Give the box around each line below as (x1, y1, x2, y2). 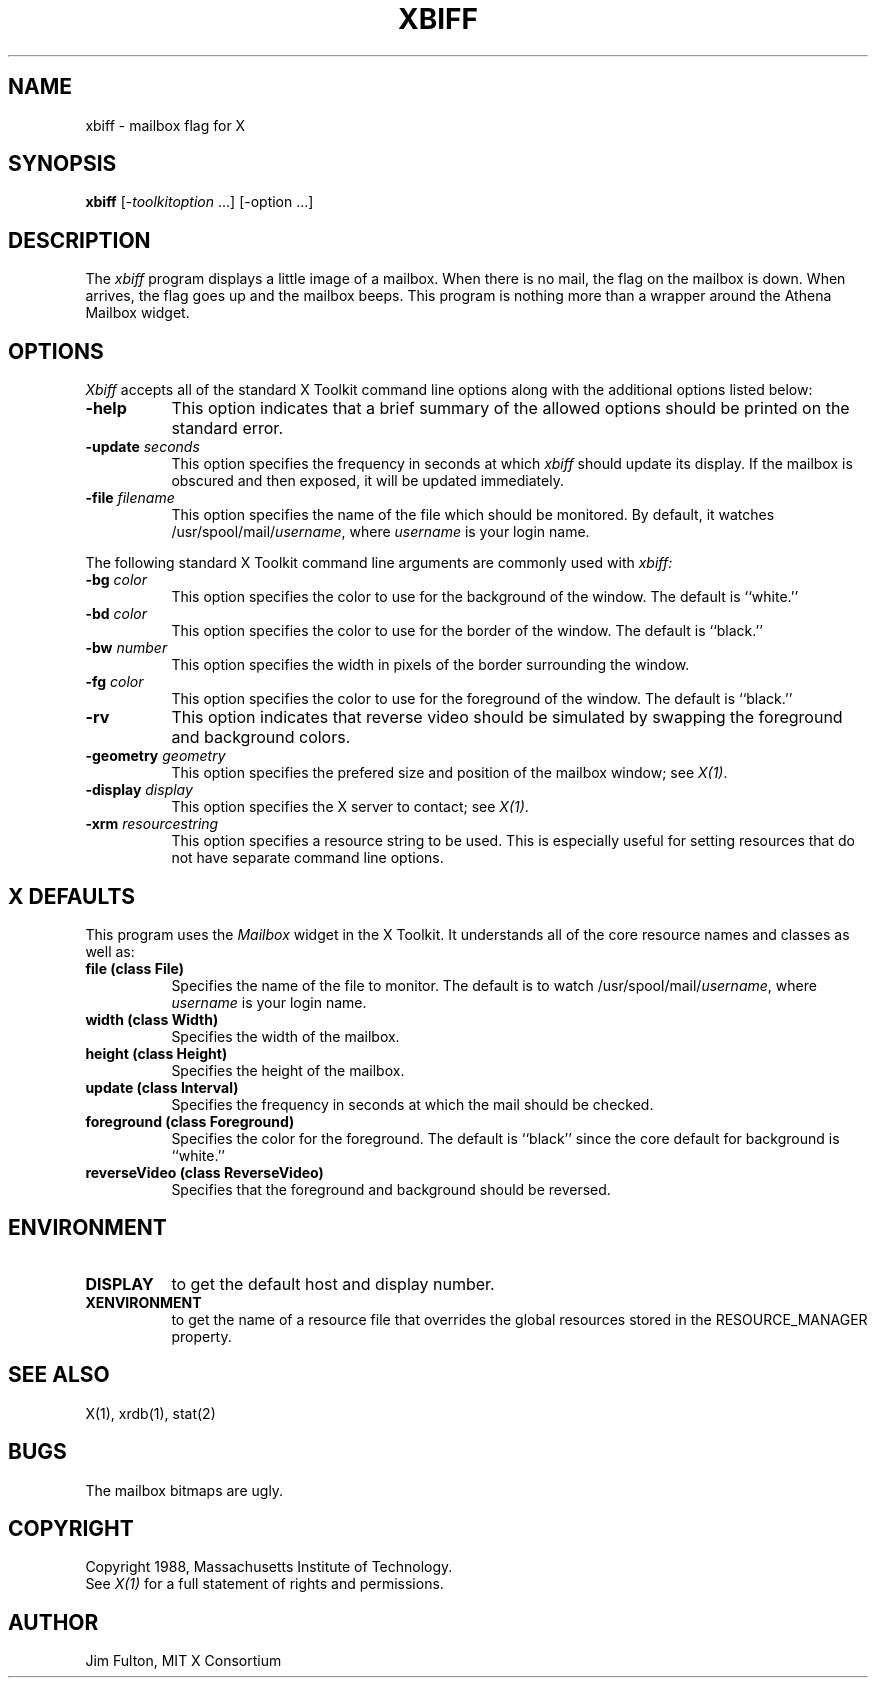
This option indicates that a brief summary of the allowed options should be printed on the (171, 398, 850, 419)
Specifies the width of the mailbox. (171, 1027, 400, 1045)
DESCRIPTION (8, 227, 151, 253)
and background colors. (171, 727, 351, 748)
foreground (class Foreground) (85, 1112, 295, 1130)
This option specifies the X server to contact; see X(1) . (171, 798, 529, 816)
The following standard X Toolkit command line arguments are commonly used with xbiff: (85, 554, 673, 572)
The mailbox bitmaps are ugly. (85, 1481, 284, 1499)
